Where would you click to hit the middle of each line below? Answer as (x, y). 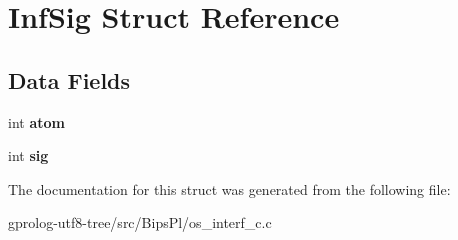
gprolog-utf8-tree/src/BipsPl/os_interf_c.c (140, 222)
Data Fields (69, 79)
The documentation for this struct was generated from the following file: (229, 188)
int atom (36, 121)
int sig (28, 155)
